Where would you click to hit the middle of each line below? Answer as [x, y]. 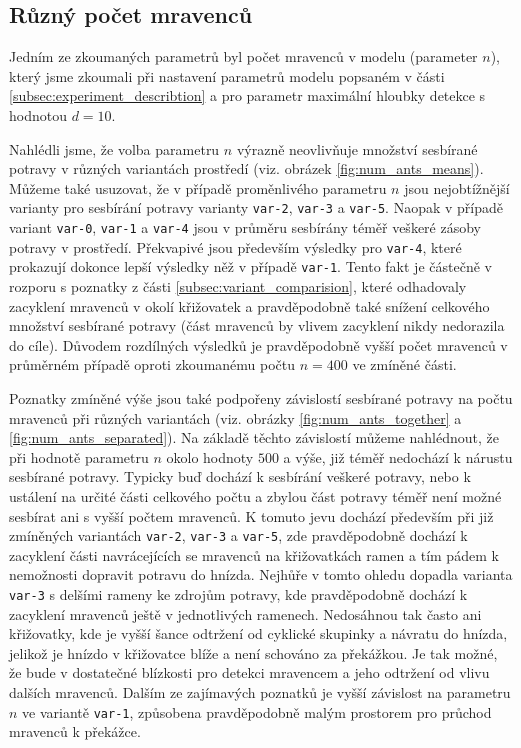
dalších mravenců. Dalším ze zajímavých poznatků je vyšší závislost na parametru [260, 691]
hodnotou [38, 114]
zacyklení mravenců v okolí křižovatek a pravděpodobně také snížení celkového [249, 305]
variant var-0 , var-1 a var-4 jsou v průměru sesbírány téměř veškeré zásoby [245, 227]
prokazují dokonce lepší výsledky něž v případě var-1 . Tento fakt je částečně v [250, 266]
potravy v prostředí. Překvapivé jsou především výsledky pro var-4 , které [235, 246]
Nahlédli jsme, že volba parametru [114, 148]
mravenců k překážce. [75, 731]
